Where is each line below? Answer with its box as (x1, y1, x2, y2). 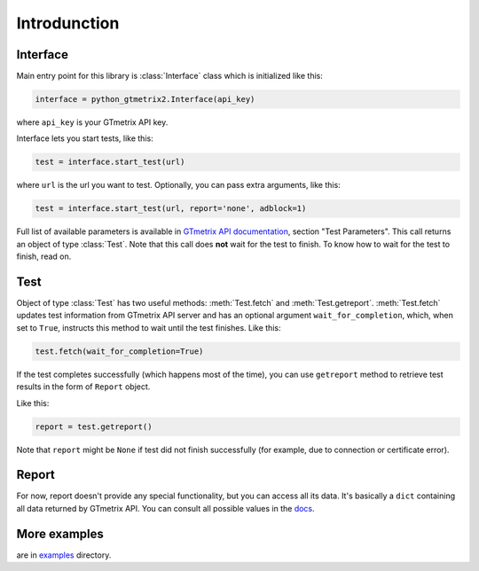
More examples (16, 526, 104, 541)
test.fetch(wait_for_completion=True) (35, 346, 204, 356)
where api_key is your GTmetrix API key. (16, 117, 169, 128)
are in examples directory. (16, 550, 112, 560)
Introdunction (16, 13, 120, 33)
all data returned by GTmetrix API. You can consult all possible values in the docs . (16, 503, 315, 513)
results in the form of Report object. (16, 381, 151, 392)
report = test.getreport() (35, 421, 153, 432)
